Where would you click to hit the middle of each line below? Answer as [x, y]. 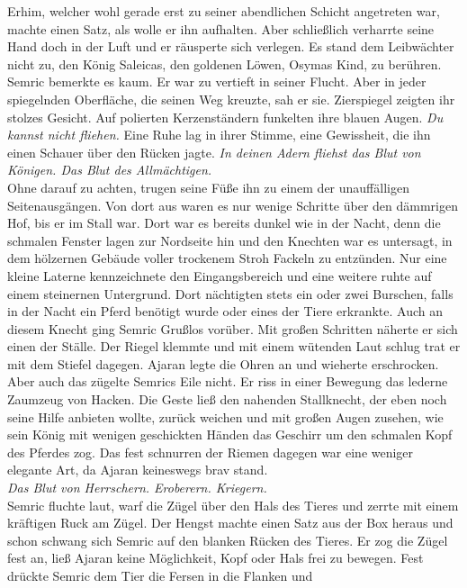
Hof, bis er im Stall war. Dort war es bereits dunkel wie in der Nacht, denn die [224, 223]
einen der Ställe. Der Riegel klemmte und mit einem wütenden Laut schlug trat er [234, 346]
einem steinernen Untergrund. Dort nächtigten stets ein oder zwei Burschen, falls [230, 293]
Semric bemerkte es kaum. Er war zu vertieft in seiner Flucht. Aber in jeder [217, 81]
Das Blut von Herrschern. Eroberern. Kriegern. [137, 488]
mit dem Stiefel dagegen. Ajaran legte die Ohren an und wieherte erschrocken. [223, 363]
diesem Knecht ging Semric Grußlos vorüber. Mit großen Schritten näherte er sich [233, 328]
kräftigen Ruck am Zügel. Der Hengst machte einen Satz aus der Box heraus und [230, 523]
